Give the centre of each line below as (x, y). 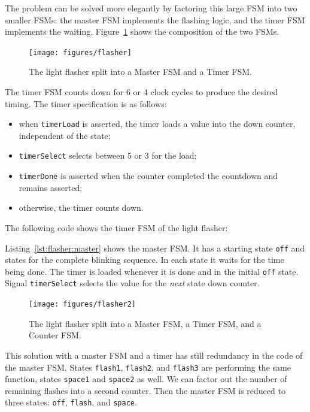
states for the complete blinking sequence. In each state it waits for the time (145, 260)
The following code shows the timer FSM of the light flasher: (116, 227)
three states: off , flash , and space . (71, 402)
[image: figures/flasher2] (82, 305)
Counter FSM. (55, 335)
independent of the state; (65, 135)
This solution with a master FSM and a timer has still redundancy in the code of (154, 355)
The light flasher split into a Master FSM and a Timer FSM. (140, 72)
